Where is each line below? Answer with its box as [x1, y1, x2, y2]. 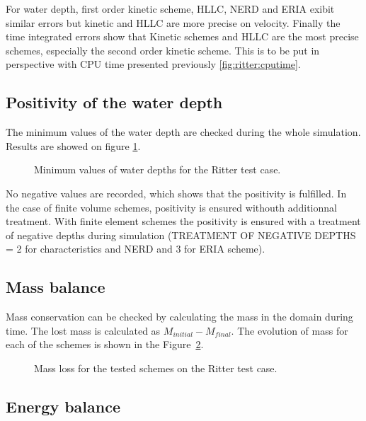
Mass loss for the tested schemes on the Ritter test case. [34, 360, 278, 375]
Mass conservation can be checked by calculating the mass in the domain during [6, 309, 353, 324]
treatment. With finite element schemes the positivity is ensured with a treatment [6, 214, 361, 229]
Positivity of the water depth [6, 91, 223, 113]
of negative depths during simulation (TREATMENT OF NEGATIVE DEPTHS [6, 227, 356, 242]
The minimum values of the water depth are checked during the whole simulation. [6, 125, 361, 139]
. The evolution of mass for [231, 323, 348, 338]
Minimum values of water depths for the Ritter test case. [34, 162, 281, 177]
